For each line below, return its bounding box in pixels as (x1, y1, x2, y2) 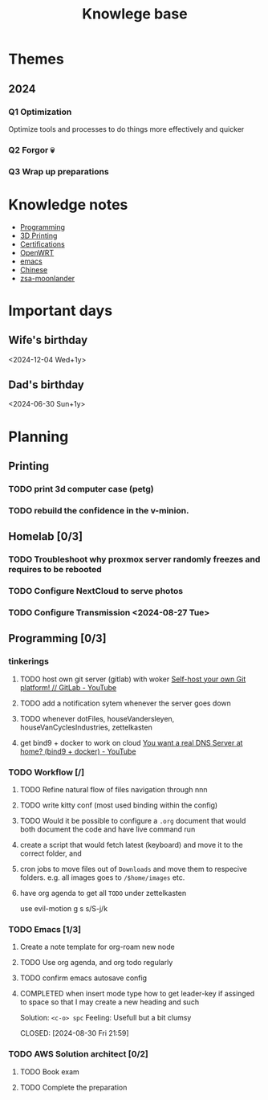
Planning (8, 427, 69, 446)
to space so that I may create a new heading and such (19, 997, 199, 1007)
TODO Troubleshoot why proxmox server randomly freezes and (8, 554, 261, 565)
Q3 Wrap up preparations (8, 166, 110, 177)
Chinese (19, 264, 48, 274)
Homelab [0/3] (8, 530, 83, 543)
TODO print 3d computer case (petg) (8, 483, 154, 494)
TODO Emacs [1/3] (8, 923, 82, 934)
